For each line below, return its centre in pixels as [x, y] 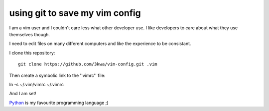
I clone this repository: [32, 53]
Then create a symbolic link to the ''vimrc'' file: [57, 75]
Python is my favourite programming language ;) [59, 103]
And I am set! [23, 94]
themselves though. [29, 34]
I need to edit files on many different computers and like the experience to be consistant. [100, 44]
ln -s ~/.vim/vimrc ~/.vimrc [37, 84]
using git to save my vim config [75, 13]
